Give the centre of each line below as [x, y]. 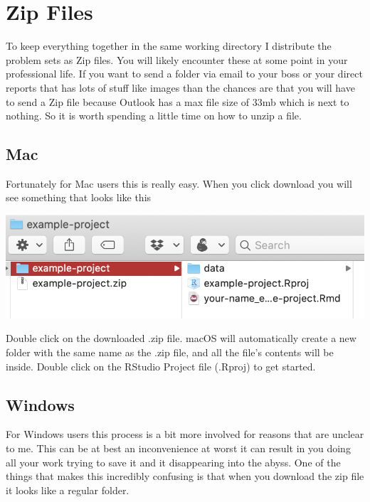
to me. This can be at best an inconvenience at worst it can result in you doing [178, 448]
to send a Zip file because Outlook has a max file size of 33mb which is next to [178, 101]
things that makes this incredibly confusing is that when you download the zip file [185, 476]
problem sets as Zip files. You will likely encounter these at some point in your [177, 59]
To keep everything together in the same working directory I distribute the [169, 46]
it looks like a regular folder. [68, 490]
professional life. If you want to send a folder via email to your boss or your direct [184, 74]
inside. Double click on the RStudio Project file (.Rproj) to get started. [161, 366]
